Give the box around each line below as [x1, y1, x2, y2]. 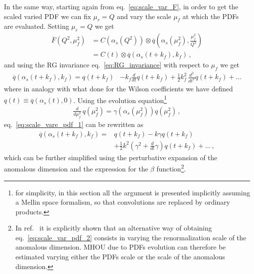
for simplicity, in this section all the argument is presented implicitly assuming [15, 187, 250, 197]
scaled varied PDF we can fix [4, 11, 91, 21]
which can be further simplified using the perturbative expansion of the [4, 152, 217, 162]
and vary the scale [117, 11, 171, 21]
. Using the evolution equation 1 [73, 93, 167, 105]
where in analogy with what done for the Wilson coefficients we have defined [4, 84, 233, 94]
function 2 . [156, 162, 186, 173]
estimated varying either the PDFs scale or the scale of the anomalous [15, 252, 225, 262]
